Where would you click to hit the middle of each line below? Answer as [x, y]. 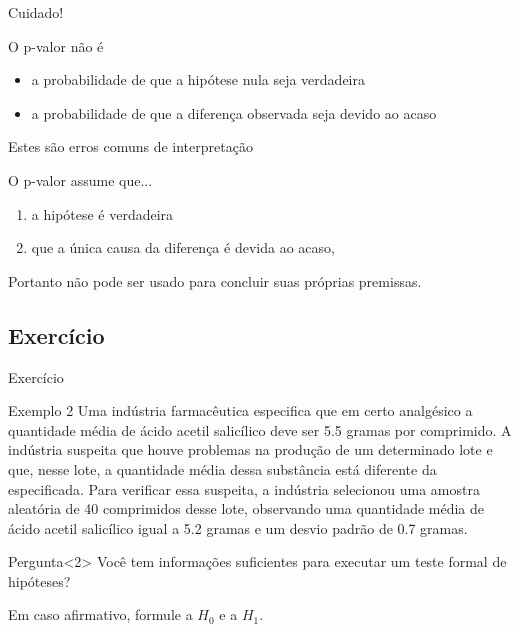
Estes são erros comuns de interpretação [130, 146]
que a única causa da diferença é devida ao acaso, [183, 247]
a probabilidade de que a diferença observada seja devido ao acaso [234, 112]
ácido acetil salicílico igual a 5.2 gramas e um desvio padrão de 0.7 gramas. [238, 527]
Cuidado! [36, 12]
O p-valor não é [56, 45]
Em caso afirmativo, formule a [100, 614]
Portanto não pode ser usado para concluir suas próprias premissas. [215, 280]
